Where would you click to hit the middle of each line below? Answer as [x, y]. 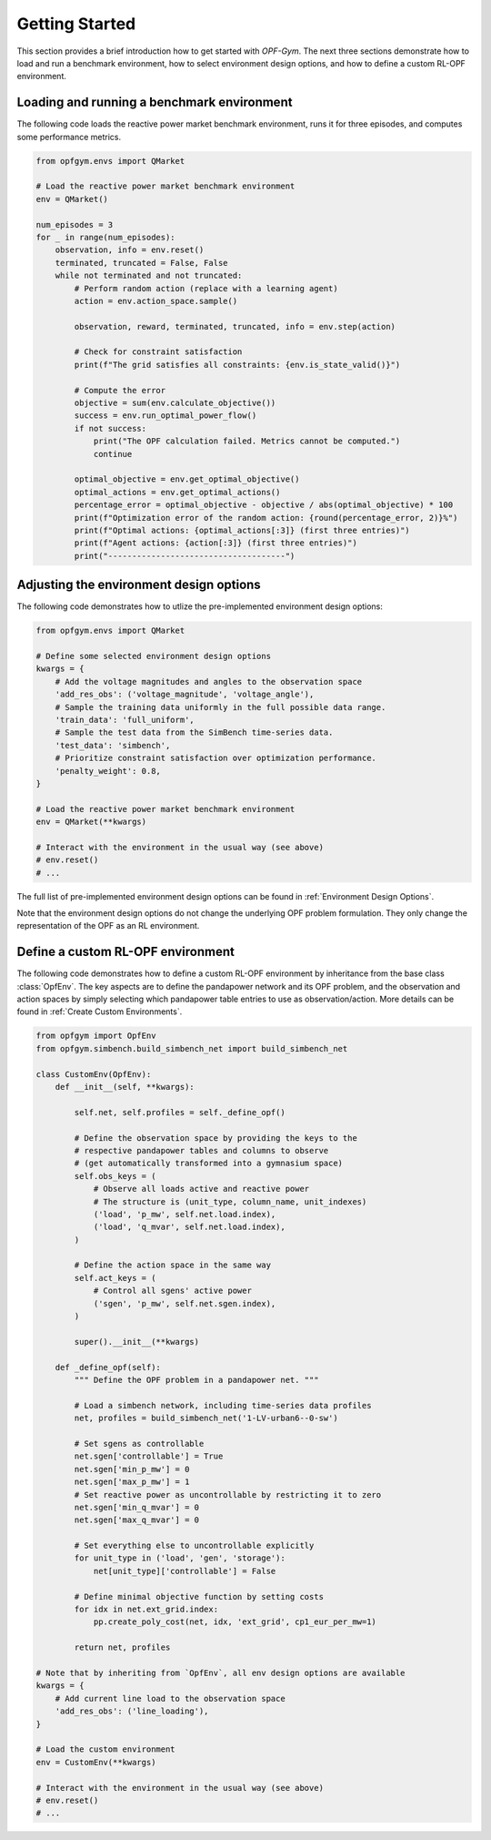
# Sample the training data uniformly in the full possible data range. [220, 707]
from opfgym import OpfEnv [96, 1036]
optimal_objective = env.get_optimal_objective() [187, 479]
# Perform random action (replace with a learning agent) [206, 288]
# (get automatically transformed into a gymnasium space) [209, 1164]
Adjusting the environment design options [139, 585]
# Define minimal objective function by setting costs [199, 1596]
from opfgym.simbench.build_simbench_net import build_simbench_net [192, 1048]
